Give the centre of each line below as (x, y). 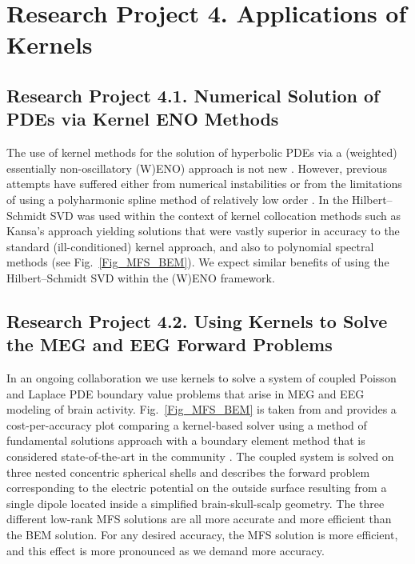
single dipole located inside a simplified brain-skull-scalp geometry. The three (196, 503)
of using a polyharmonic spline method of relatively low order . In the (178, 199)
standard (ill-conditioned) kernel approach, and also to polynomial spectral (190, 246)
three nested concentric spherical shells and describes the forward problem (188, 472)
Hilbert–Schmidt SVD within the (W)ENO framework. (141, 277)
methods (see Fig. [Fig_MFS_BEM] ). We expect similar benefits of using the (198, 262)
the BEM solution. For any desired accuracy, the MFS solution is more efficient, (202, 535)
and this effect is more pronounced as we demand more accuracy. (166, 550)
